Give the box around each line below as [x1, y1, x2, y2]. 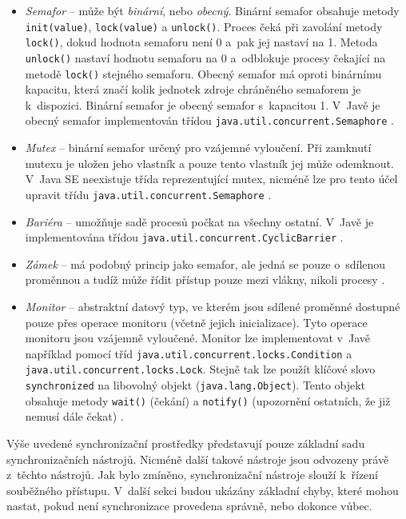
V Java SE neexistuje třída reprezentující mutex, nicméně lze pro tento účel [25, 170, 398, 187]
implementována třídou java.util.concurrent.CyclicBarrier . [25, 229, 344, 246]
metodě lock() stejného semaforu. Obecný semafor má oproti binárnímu [25, 65, 382, 82]
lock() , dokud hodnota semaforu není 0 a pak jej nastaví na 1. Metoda [25, 34, 378, 50]
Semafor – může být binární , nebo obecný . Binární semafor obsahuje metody [25, 2, 400, 18]
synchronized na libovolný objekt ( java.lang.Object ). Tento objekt [25, 377, 366, 393]
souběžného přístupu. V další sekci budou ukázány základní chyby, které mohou [6, 481, 399, 498]
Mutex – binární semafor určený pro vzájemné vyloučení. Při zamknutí [25, 139, 372, 156]
